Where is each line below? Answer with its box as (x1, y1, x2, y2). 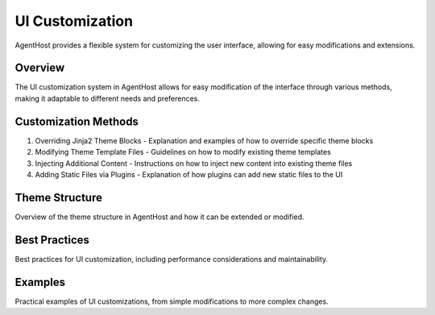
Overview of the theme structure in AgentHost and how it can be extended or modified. (14, 212, 305, 222)
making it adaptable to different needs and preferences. (14, 93, 201, 103)
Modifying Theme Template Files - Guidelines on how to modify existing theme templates (35, 147, 332, 157)
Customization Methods (14, 114, 139, 128)
